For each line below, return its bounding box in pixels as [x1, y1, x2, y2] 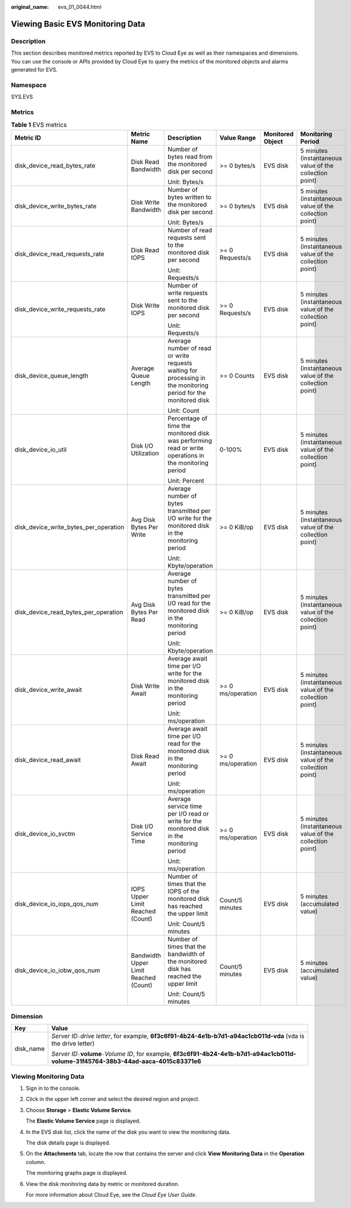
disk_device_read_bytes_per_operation [14, 608, 124, 616]
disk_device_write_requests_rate [14, 305, 106, 313]
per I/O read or [167, 809, 209, 818]
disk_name [14, 1045, 45, 1053]
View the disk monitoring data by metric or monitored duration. [26, 1180, 179, 1187]
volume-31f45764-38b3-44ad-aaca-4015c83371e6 [51, 1057, 201, 1065]
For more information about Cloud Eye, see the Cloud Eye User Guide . [26, 1191, 197, 1198]
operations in [167, 451, 204, 460]
